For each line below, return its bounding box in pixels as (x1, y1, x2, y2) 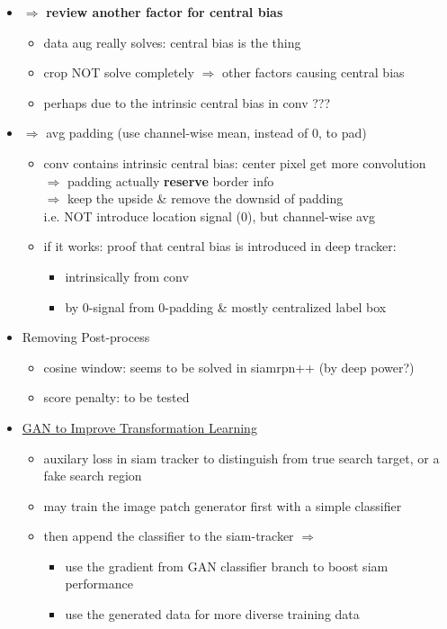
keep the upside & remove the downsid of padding (67, 189, 344, 208)
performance (65, 574, 133, 593)
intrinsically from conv (65, 266, 189, 285)
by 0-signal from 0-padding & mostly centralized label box (65, 297, 387, 316)
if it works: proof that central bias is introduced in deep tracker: (43, 237, 397, 256)
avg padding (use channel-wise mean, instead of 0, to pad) (46, 123, 367, 142)
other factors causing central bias (221, 63, 405, 82)
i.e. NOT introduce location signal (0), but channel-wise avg (43, 206, 376, 225)
